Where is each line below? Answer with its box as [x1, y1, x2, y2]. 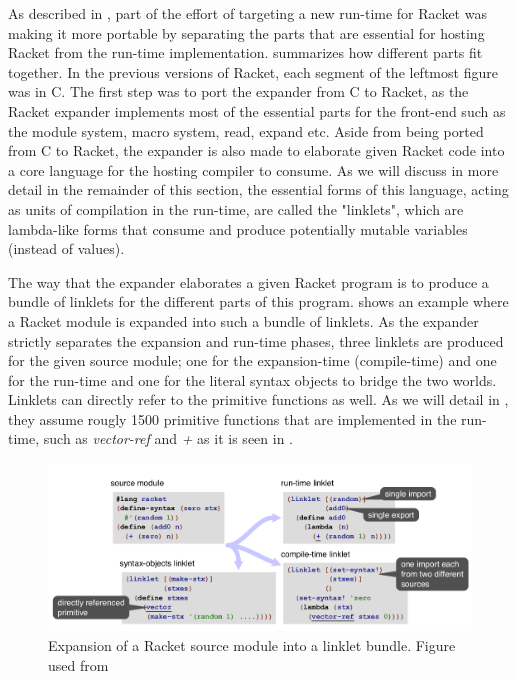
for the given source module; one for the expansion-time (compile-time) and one [8, 350, 497, 371]
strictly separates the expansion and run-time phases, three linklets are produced [8, 330, 504, 351]
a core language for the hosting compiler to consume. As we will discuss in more [8, 159, 499, 180]
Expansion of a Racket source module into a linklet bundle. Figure [48, 634, 456, 655]
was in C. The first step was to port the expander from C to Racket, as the [8, 81, 469, 102]
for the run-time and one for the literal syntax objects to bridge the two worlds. [8, 369, 497, 390]
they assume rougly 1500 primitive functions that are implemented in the [8, 408, 457, 429]
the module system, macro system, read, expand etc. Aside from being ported [8, 120, 484, 141]
